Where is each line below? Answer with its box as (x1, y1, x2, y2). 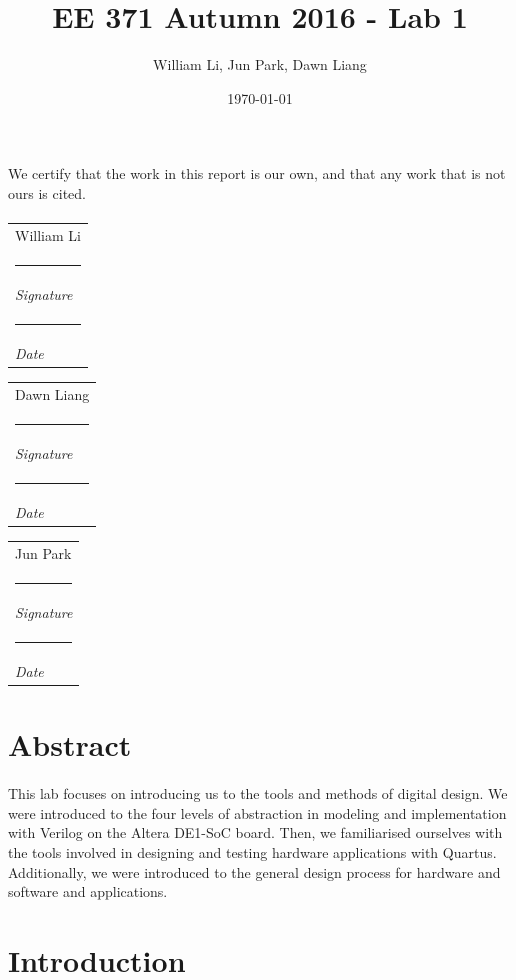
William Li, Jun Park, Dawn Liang (153, 54, 367, 75)
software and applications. (8, 881, 168, 902)
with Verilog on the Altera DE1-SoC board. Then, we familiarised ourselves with (8, 822, 503, 843)
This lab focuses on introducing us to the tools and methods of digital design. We (8, 783, 508, 804)
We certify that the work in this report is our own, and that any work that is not (8, 163, 506, 184)
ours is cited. (8, 182, 86, 203)
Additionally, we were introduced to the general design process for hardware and (8, 861, 501, 882)
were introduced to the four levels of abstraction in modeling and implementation (8, 802, 507, 823)
